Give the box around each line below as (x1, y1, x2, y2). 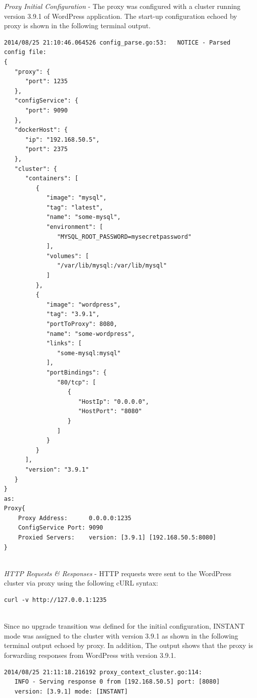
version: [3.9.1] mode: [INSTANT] (14, 688, 128, 695)
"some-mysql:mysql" (57, 349, 121, 357)
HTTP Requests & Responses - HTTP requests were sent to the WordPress (4, 568, 232, 578)
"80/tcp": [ (57, 378, 96, 386)
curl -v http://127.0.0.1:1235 (4, 596, 107, 604)
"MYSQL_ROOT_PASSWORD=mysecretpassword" (57, 233, 192, 240)
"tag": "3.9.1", (46, 311, 100, 318)
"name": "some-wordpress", (46, 330, 135, 337)
